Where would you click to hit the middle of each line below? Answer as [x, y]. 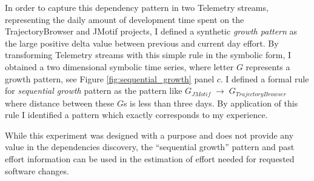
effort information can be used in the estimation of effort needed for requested [150, 158]
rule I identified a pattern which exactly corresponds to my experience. [136, 115]
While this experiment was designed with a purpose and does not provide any [149, 135]
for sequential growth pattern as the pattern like [94, 90]
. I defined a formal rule [265, 78]
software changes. [37, 170]
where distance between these [60, 103]
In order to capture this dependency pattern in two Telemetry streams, [137, 7]
